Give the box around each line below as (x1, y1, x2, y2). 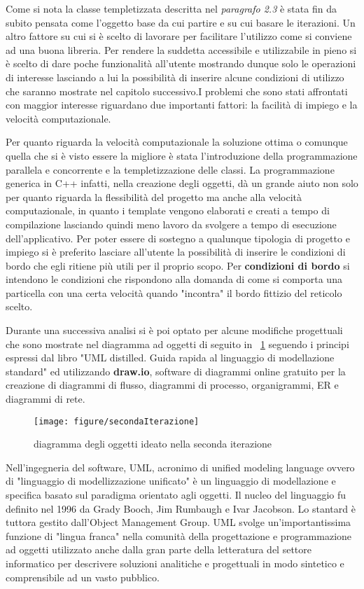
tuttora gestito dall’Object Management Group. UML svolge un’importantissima (6, 515, 351, 529)
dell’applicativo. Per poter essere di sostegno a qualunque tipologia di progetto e (6, 230, 350, 245)
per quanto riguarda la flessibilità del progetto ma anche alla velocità (6, 189, 302, 204)
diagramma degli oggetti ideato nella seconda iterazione (34, 436, 272, 451)
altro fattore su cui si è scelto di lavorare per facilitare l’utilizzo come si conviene (6, 29, 352, 43)
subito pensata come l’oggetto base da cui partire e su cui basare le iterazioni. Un (6, 15, 356, 29)
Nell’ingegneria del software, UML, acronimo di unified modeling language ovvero (6, 459, 355, 474)
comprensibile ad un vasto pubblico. (6, 569, 160, 584)
